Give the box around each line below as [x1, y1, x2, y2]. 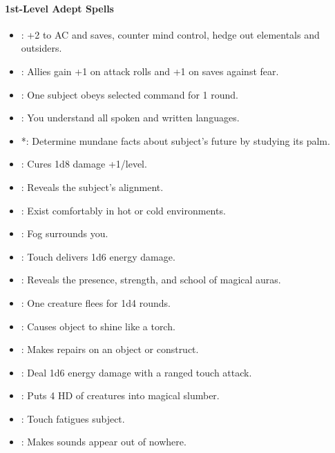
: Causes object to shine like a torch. [21, 319, 175, 333]
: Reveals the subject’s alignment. [21, 179, 164, 194]
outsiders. [21, 41, 62, 55]
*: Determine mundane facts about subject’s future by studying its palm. [21, 133, 330, 148]
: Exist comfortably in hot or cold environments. [21, 203, 226, 217]
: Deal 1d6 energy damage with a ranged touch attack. [21, 365, 252, 379]
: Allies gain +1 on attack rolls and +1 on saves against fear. [21, 63, 279, 78]
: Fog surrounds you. [21, 226, 108, 241]
